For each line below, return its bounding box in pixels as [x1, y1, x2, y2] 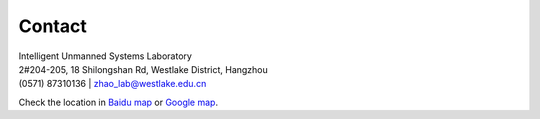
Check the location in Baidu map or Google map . [18, 96, 219, 108]
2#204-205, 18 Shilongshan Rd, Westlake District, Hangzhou [18, 63, 269, 75]
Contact [18, 15, 87, 37]
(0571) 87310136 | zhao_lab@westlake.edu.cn [18, 78, 207, 90]
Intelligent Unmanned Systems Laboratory [18, 50, 192, 62]
